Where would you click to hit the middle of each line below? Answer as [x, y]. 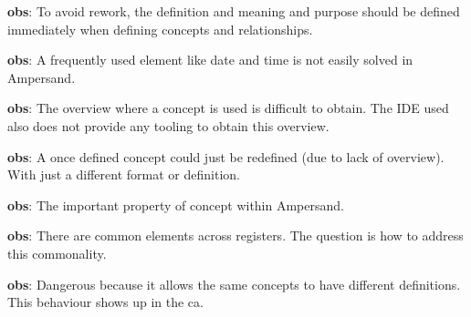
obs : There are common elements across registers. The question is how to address [235, 235]
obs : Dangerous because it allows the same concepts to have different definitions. [234, 284]
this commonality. [57, 253]
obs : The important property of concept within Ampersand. [176, 205]
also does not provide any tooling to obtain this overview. [168, 125]
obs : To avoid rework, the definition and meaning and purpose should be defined [234, 11]
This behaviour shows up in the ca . [105, 302]
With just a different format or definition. [124, 174]
